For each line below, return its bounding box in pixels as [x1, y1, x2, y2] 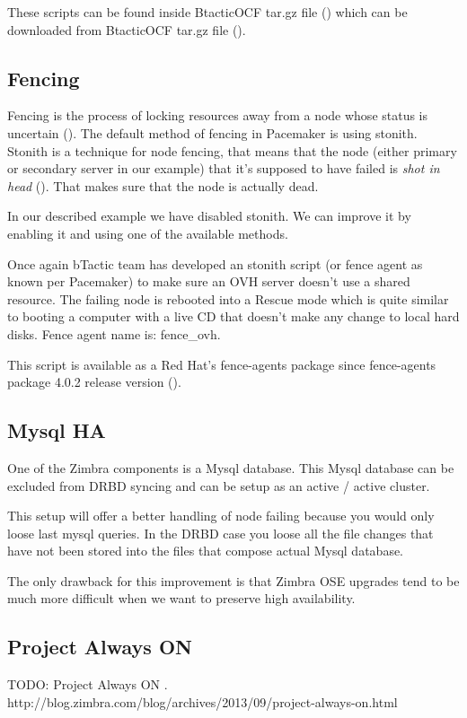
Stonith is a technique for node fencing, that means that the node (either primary [7, 141, 457, 160]
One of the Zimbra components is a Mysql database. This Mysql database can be [7, 458, 454, 477]
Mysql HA [7, 416, 106, 444]
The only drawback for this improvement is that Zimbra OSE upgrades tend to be [7, 571, 460, 590]
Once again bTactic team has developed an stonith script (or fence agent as [7, 254, 423, 273]
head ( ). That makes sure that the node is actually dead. [7, 176, 319, 195]
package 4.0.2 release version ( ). [7, 372, 181, 391]
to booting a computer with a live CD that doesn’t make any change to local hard [7, 307, 460, 326]
